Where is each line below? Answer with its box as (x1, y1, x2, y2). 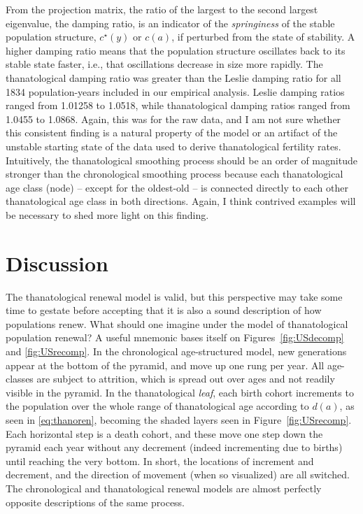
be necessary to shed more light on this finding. (6, 207, 209, 222)
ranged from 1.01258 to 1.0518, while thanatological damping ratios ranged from (6, 98, 350, 113)
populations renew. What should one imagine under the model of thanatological (6, 316, 348, 331)
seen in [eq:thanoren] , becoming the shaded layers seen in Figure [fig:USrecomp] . (6, 412, 352, 427)
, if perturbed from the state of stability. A (171, 29, 355, 44)
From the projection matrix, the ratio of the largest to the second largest (6, 2, 318, 16)
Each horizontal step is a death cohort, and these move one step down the (6, 426, 323, 441)
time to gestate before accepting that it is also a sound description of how (6, 303, 322, 317)
